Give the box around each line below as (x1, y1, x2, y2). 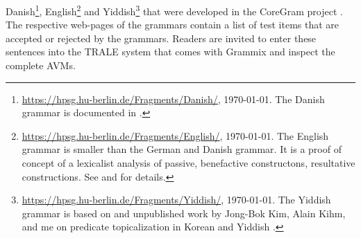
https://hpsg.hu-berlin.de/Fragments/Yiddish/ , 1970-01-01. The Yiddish (22, 192, 331, 207)
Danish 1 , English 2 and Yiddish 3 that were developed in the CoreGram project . (6, 2, 343, 18)
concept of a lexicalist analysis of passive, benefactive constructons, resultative (22, 156, 355, 170)
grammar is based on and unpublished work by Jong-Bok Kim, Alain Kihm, (22, 205, 346, 220)
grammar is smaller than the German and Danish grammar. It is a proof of (22, 142, 342, 156)
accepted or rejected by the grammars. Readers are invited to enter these (6, 30, 317, 45)
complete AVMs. (6, 58, 76, 73)
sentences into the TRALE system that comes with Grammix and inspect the (6, 44, 335, 59)
